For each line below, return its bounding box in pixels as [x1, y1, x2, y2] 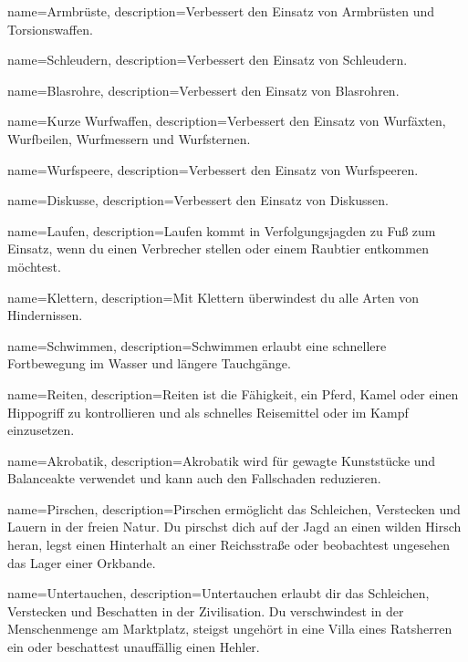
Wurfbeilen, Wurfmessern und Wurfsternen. [7, 129, 251, 148]
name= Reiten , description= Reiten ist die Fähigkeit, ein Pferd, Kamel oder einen [7, 384, 459, 403]
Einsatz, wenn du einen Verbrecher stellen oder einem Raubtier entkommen [7, 239, 429, 258]
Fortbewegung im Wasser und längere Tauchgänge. [7, 354, 291, 373]
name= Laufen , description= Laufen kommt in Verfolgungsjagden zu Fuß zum [7, 221, 436, 240]
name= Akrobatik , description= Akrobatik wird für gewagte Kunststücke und [7, 450, 436, 470]
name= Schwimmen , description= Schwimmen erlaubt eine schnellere [7, 336, 387, 355]
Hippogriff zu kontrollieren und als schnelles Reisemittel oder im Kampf [7, 402, 409, 421]
